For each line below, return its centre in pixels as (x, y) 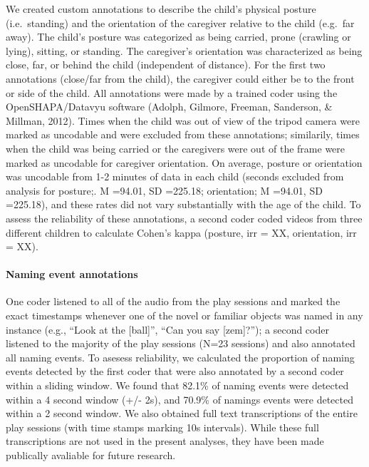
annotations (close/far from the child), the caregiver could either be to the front (180, 78)
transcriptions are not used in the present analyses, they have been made (165, 441)
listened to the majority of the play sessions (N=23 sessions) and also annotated (181, 343)
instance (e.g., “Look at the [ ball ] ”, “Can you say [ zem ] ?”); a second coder (167, 329)
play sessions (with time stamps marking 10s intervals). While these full (162, 427)
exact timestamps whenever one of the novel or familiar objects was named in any (184, 315)
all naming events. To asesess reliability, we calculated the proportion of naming (180, 357)
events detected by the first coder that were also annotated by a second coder (175, 371)
